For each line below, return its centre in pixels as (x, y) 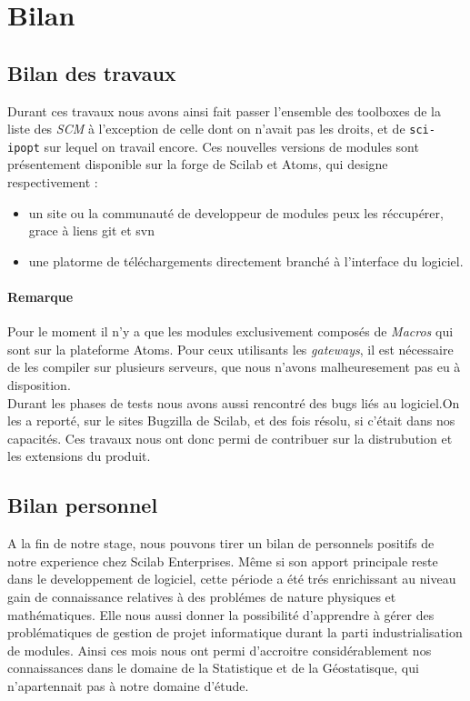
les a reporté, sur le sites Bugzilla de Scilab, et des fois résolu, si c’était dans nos (231, 421)
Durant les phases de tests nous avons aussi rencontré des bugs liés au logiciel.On (234, 402)
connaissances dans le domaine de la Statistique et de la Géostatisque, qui (213, 668)
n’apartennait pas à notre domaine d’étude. (128, 685)
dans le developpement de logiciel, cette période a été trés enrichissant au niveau (232, 579)
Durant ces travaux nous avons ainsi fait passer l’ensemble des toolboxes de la (224, 110)
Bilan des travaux (92, 72)
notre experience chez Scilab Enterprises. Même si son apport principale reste (223, 561)
